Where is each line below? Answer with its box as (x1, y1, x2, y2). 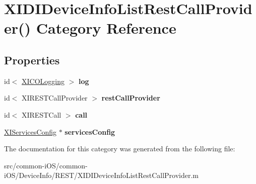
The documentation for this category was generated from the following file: (4, 143, 235, 154)
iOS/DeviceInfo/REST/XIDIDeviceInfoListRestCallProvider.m (4, 170, 199, 180)
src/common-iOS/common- (4, 160, 88, 170)
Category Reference (36, 18, 176, 38)
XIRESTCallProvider (22, 93, 88, 103)
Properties (4, 52, 60, 67)
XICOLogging (22, 75, 65, 86)
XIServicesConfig (4, 126, 56, 137)
